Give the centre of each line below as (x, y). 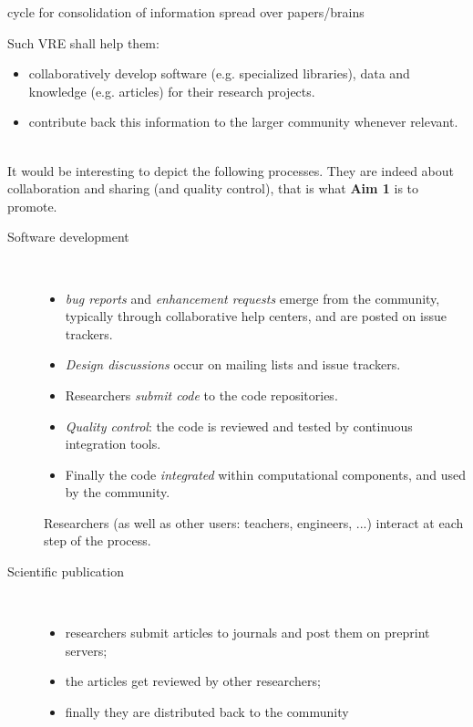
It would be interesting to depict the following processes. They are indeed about (231, 170)
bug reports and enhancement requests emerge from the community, (252, 298)
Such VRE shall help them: (83, 42)
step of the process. (98, 540)
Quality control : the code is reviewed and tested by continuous (239, 426)
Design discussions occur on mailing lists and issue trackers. (233, 364)
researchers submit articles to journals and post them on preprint (247, 633)
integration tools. (113, 444)
